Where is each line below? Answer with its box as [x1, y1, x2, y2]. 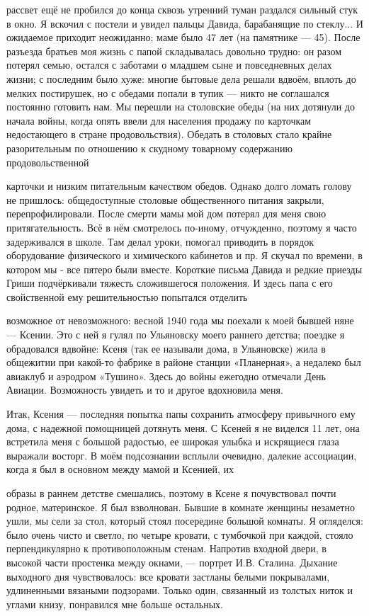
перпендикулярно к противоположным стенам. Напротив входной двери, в [6, 541, 327, 556]
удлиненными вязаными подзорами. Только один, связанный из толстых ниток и [6, 583, 353, 598]
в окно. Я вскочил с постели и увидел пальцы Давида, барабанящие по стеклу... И [6, 16, 363, 30]
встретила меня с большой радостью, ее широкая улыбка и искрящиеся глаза [6, 434, 339, 449]
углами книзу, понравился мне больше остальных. [6, 596, 223, 611]
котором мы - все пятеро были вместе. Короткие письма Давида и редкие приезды [6, 261, 363, 276]
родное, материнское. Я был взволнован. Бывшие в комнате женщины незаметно [6, 499, 355, 514]
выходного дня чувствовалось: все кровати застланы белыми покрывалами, [6, 569, 330, 583]
